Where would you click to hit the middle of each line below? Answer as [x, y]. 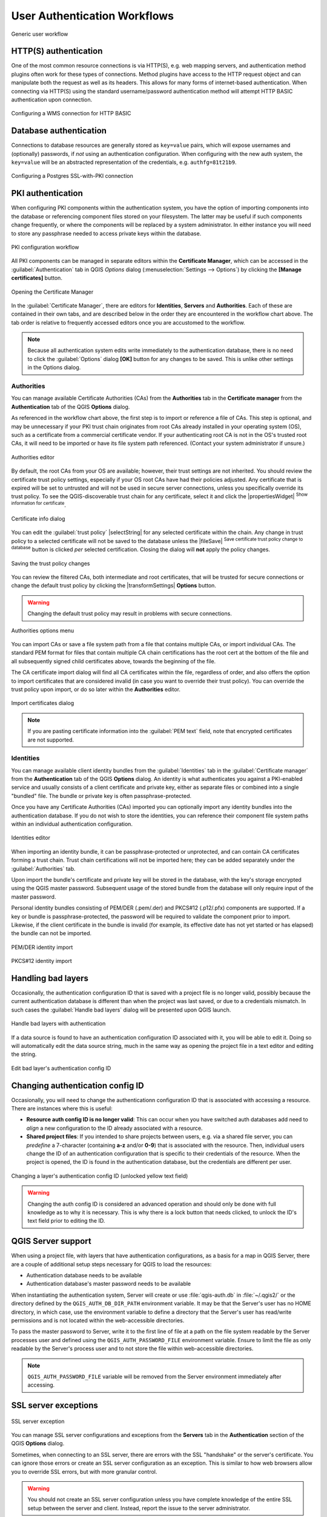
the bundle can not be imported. [51, 933]
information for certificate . [39, 505]
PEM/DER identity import [42, 947]
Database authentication [59, 131]
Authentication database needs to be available [84, 1275]
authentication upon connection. [52, 100]
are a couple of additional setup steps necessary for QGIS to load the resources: [111, 1264]
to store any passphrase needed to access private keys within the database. [106, 233]
